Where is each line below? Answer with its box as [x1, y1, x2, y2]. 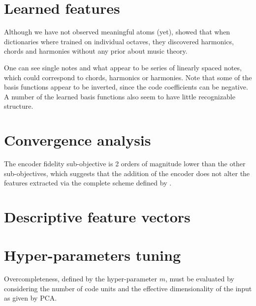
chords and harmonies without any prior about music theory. [4, 46, 188, 56]
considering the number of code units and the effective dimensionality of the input [4, 283, 252, 293]
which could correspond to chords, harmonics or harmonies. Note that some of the [4, 72, 252, 82]
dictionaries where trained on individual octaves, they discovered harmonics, [4, 36, 234, 46]
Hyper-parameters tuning [4, 245, 181, 265]
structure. [4, 101, 33, 111]
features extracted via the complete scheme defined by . [4, 178, 172, 188]
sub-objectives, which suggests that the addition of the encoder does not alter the [4, 168, 250, 178]
